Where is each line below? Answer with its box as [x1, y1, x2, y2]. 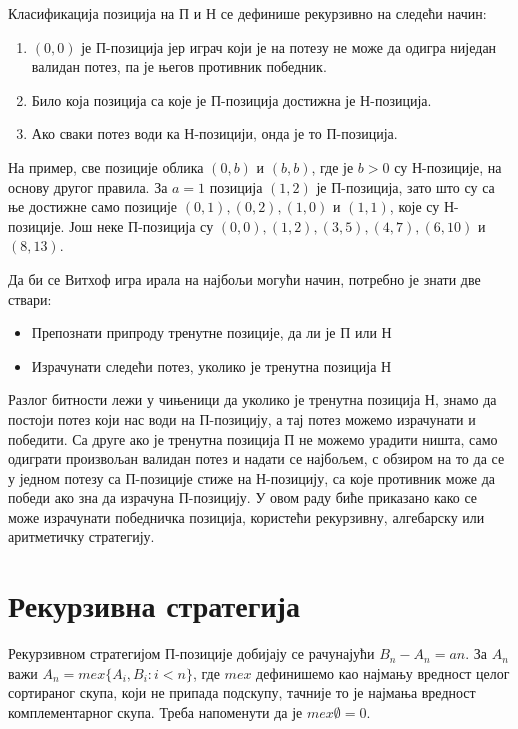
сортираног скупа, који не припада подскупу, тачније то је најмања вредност [8, 682, 476, 703]
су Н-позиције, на [394, 156, 502, 177]
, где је [311, 156, 354, 177]
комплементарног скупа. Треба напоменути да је [8, 701, 303, 722]
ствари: [8, 288, 52, 309]
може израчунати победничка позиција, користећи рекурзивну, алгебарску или [8, 506, 485, 527]
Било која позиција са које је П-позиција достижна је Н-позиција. [31, 89, 432, 110]
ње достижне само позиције [8, 196, 178, 217]
